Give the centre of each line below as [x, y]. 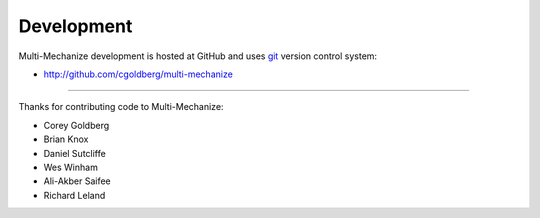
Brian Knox [66, 139]
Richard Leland [74, 195]
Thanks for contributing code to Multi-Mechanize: [121, 107]
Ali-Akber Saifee [77, 181]
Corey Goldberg [76, 125]
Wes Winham [71, 167]
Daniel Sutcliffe [75, 153]
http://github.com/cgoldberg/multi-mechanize [138, 74]
